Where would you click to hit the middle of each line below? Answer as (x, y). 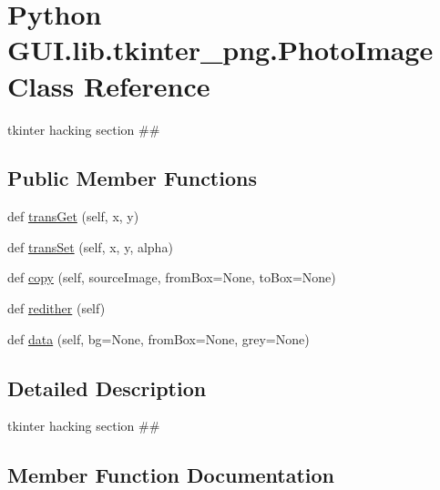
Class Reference (109, 85)
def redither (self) (56, 308)
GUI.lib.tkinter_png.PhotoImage (220, 50)
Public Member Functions (132, 178)
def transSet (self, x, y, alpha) (90, 246)
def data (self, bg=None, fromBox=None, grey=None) (159, 338)
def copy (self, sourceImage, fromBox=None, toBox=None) (172, 277)
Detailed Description (107, 388)
